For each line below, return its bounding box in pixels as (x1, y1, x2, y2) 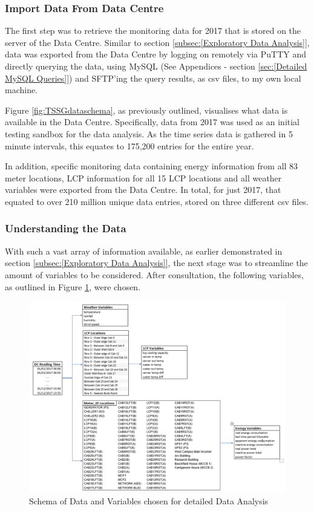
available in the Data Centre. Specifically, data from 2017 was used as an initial (5, 116, 300, 128)
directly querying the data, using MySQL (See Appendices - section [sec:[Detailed (5, 60, 307, 72)
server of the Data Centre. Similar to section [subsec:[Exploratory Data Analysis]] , (5, 36, 310, 48)
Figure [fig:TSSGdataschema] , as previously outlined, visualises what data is (5, 103, 288, 116)
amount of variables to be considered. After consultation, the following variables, (5, 268, 304, 281)
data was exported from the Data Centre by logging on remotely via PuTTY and (5, 48, 307, 60)
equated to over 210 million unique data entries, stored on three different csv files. (5, 195, 309, 207)
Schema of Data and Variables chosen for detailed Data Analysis (29, 495, 269, 507)
